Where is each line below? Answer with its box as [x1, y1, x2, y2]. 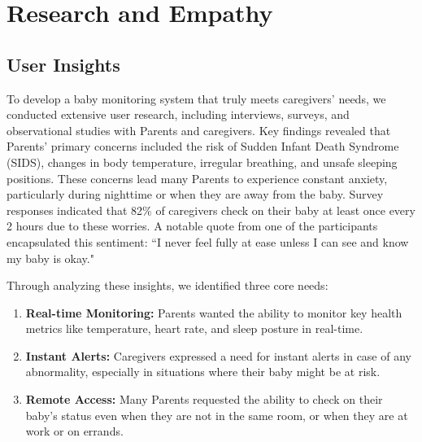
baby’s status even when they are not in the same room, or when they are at [25, 406, 408, 423]
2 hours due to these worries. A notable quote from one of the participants [7, 217, 378, 234]
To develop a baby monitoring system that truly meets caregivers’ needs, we [7, 90, 386, 107]
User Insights [7, 51, 120, 77]
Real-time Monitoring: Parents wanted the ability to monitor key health [25, 304, 402, 321]
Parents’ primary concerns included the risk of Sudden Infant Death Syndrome [7, 138, 399, 155]
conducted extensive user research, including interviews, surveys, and [7, 106, 350, 123]
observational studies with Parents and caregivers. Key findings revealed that [7, 121, 391, 138]
